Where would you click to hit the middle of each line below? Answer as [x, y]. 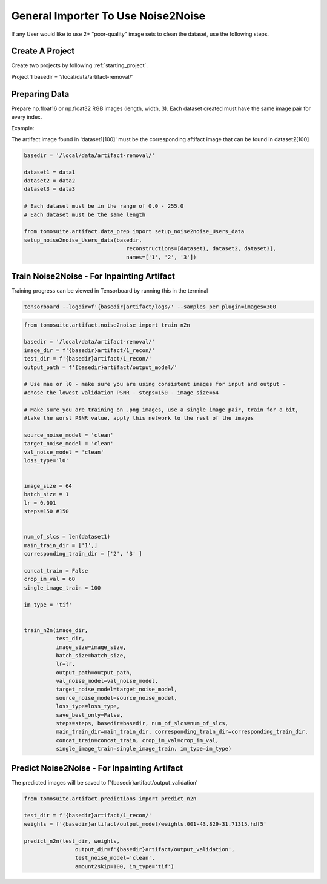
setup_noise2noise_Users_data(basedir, [83, 240]
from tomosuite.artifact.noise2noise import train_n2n [107, 325]
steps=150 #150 [46, 511]
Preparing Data [40, 94]
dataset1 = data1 [50, 172]
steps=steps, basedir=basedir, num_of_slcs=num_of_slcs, [142, 723]
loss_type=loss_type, [88, 706]
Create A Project [43, 51]
